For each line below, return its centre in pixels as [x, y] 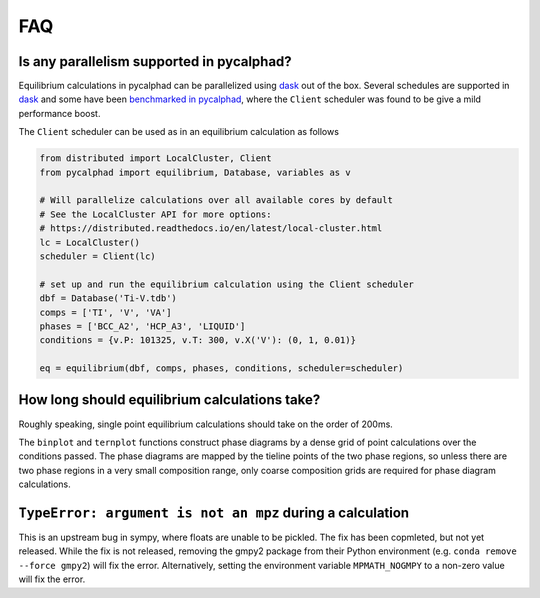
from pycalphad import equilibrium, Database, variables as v [195, 172]
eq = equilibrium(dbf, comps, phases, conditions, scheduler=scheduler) [221, 368]
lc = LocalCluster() [89, 242]
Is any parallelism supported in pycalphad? [155, 61]
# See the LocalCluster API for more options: [155, 214]
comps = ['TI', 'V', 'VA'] [105, 312]
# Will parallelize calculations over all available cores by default [216, 200]
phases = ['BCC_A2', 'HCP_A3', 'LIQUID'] [142, 326]
